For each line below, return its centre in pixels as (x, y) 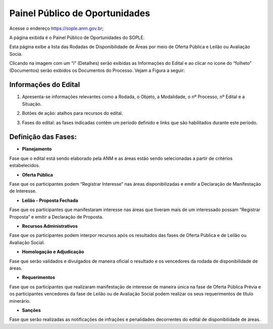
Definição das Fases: (43, 137)
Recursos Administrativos (50, 226)
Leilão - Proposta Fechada (50, 200)
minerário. (20, 301)
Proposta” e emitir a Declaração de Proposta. (56, 217)
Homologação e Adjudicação (53, 252)
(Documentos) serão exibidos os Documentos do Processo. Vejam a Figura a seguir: (97, 70)
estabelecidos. (25, 166)
